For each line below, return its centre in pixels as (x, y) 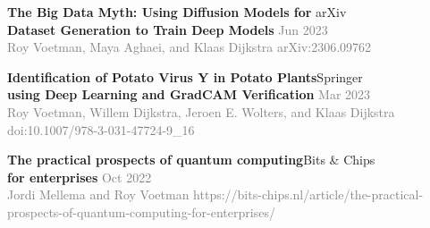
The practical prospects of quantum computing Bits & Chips (191, 160)
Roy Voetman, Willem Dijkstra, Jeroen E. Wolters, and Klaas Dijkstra (201, 111)
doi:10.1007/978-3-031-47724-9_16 (101, 129)
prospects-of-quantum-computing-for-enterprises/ (141, 211)
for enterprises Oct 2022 (80, 177)
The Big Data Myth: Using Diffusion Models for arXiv (177, 12)
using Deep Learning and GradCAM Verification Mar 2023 (189, 94)
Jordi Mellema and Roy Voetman (98, 194)
